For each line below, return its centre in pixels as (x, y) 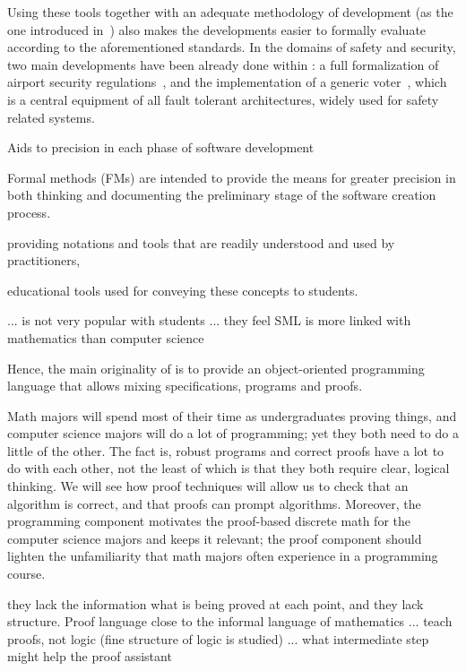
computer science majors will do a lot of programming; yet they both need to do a (233, 433)
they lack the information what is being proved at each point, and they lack (216, 603)
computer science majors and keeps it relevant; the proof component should (215, 538)
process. (29, 212)
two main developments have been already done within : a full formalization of (223, 64)
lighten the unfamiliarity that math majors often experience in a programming (223, 556)
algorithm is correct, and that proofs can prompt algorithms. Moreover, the (214, 503)
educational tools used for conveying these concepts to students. (183, 290)
